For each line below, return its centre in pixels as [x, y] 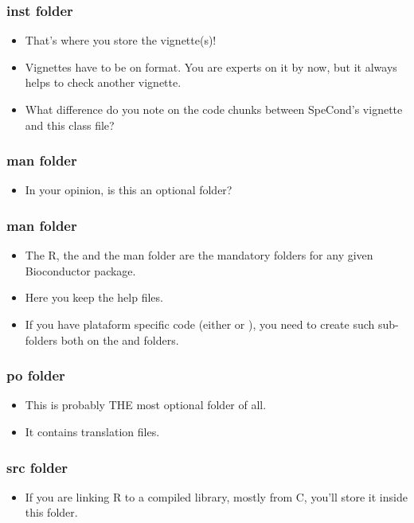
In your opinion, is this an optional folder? [129, 190]
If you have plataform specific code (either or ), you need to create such [200, 324]
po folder [36, 375]
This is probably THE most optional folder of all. [146, 405]
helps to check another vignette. [103, 82]
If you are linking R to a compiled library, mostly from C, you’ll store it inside [216, 496]
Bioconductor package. [80, 270]
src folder [37, 467]
